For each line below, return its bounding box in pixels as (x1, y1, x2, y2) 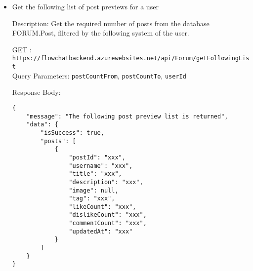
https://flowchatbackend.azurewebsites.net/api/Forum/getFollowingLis (12, 55, 250, 62)
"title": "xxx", (69, 170, 122, 178)
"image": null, (69, 187, 119, 194)
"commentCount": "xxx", (69, 220, 147, 227)
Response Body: (12, 87, 61, 97)
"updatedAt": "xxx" (69, 228, 133, 235)
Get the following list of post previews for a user (12, 1, 159, 11)
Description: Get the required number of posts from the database (12, 18, 210, 28)
